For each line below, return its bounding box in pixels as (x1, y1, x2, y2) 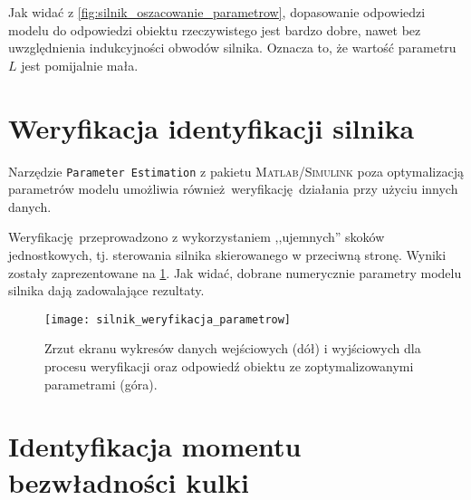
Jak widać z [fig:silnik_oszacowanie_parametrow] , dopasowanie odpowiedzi (8, 3, 426, 21)
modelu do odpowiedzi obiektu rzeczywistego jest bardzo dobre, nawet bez (8, 20, 421, 39)
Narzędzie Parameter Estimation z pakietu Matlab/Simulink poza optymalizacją (8, 161, 464, 180)
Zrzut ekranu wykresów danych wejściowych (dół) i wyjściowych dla (44, 339, 421, 358)
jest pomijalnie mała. (21, 55, 139, 74)
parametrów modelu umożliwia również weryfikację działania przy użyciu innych (8, 179, 458, 198)
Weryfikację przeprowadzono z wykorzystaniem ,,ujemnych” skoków (8, 227, 385, 246)
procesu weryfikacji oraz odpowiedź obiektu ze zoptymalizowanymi (44, 356, 414, 375)
